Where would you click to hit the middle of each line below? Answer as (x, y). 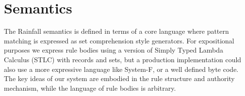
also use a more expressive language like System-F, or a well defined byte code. (121, 69)
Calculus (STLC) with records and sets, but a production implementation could (123, 59)
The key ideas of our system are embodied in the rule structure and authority (119, 78)
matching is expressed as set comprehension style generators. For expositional (119, 40)
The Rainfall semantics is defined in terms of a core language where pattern (116, 31)
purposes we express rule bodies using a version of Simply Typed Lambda (114, 50)
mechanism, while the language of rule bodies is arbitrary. (90, 88)
